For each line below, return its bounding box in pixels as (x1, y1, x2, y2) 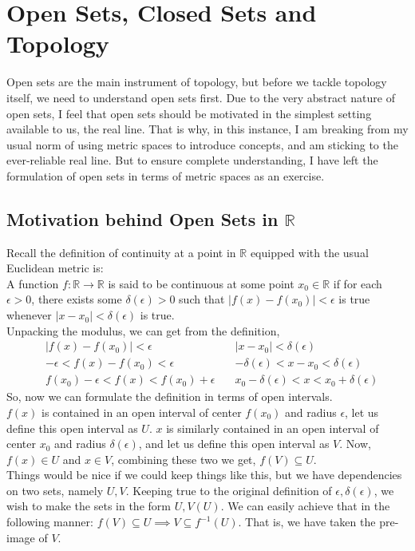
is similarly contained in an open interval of (166, 419, 379, 436)
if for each (333, 275, 382, 291)
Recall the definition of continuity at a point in (6, 244, 236, 260)
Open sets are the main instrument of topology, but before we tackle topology (6, 73, 387, 90)
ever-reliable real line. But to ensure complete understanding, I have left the (6, 152, 378, 168)
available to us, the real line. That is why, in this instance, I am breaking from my (6, 121, 409, 137)
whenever (6, 307, 52, 323)
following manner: (6, 513, 93, 530)
